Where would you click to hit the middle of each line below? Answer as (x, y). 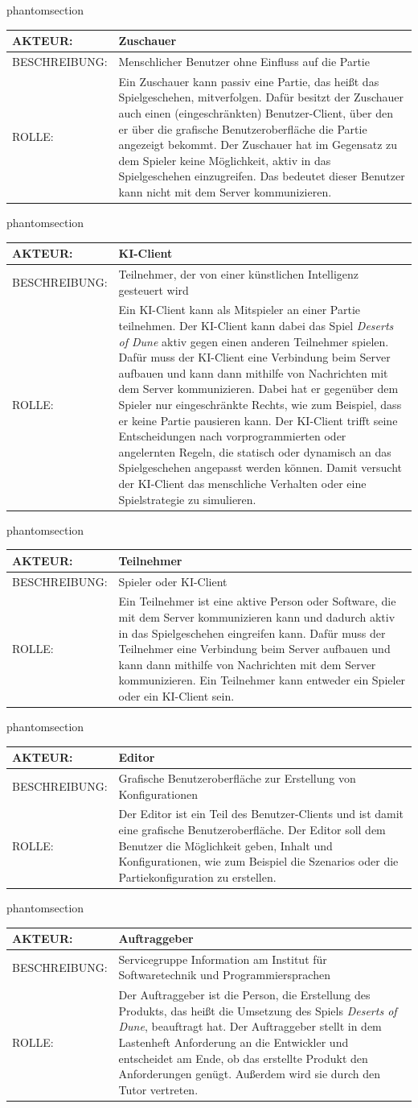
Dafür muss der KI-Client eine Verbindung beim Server (254, 357)
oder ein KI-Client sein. (176, 695)
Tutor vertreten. (158, 1089)
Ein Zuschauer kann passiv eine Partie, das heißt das (249, 81)
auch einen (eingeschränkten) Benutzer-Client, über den (256, 112)
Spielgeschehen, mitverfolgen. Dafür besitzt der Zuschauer (261, 97)
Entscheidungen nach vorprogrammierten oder (232, 436)
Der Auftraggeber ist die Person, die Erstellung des (244, 995)
